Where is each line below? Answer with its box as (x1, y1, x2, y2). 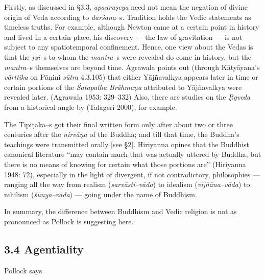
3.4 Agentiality (4, 241, 84, 257)
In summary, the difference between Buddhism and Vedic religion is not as (4, 206, 237, 217)
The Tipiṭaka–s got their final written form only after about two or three (4, 119, 233, 129)
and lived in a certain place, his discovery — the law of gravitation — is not (4, 31, 243, 42)
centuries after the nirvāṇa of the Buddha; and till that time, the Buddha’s (4, 129, 239, 139)
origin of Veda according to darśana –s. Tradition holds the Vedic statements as (4, 11, 251, 22)
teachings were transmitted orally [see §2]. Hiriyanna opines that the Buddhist (4, 138, 250, 149)
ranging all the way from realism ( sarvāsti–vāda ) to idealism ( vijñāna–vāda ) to (4, 179, 250, 190)
